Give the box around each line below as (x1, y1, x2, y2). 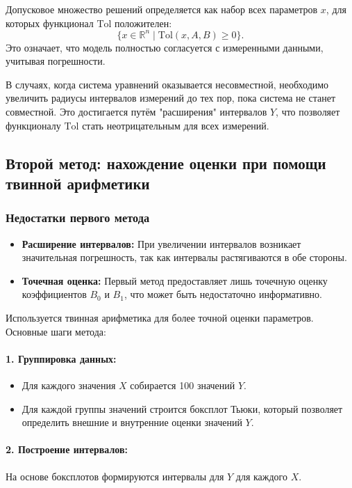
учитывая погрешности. (6, 54, 106, 68)
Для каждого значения (22, 378, 116, 392)
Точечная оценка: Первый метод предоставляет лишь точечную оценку (22, 273, 328, 288)
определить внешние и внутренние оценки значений (22, 415, 242, 430)
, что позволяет (276, 104, 340, 119)
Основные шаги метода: (6, 324, 106, 338)
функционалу (6, 118, 61, 132)
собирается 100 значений (130, 378, 235, 392)
